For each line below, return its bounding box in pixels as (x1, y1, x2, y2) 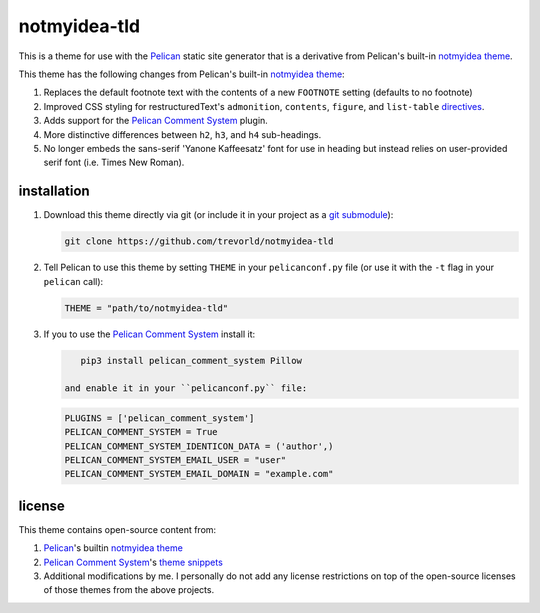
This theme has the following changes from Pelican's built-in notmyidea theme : (18, 68, 345, 80)
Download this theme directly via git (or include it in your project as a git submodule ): (43, 209, 394, 221)
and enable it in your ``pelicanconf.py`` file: (64, 383, 308, 394)
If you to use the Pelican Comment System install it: (43, 328, 256, 340)
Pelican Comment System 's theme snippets (43, 556, 224, 568)
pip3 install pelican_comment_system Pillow (80, 355, 302, 366)
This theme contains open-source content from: (18, 523, 217, 535)
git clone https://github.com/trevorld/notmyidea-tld (64, 236, 334, 247)
